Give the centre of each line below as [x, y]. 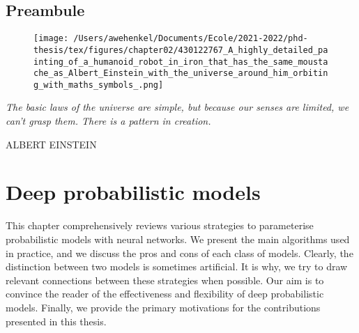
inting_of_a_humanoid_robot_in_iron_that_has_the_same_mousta [181, 62]
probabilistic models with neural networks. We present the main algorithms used [178, 239]
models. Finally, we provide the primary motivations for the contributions [163, 307]
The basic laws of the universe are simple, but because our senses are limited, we [177, 107]
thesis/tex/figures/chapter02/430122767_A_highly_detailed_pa [181, 50]
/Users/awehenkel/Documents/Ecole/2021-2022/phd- [191, 39]
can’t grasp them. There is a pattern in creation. [108, 121]
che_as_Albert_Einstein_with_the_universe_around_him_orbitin [181, 73]
